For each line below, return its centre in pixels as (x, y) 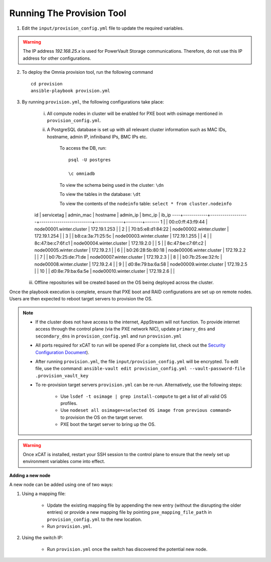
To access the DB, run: (83, 148)
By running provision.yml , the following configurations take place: (93, 102)
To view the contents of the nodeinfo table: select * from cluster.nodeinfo (146, 203)
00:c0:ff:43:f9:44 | (188, 222)
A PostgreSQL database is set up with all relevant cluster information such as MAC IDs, (137, 130)
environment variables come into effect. (64, 462)
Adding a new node (30, 475)
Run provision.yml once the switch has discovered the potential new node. (127, 549)
